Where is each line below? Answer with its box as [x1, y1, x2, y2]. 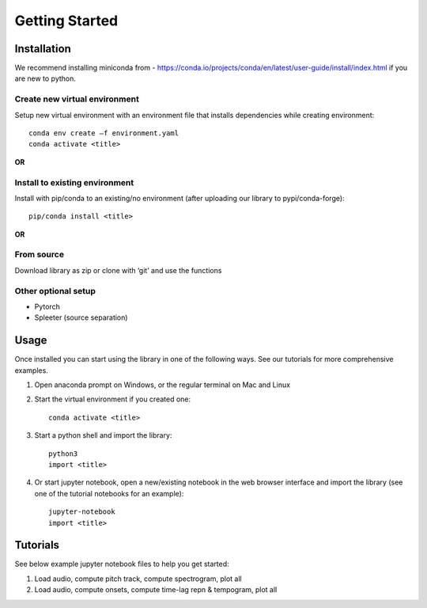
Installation [14, 42, 71, 55]
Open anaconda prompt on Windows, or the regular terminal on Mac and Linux [34, 380, 291, 389]
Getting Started [14, 12, 119, 29]
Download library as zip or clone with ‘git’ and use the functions [14, 265, 222, 275]
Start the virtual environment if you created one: [34, 394, 191, 404]
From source [14, 249, 65, 260]
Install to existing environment [14, 177, 134, 188]
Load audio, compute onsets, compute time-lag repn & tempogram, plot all [34, 585, 278, 595]
